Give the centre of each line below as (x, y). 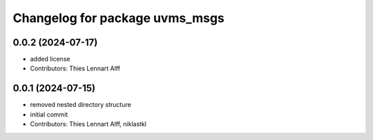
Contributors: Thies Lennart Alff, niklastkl (88, 124)
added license (50, 59)
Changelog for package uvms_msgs (118, 18)
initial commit (49, 114)
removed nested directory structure (80, 105)
